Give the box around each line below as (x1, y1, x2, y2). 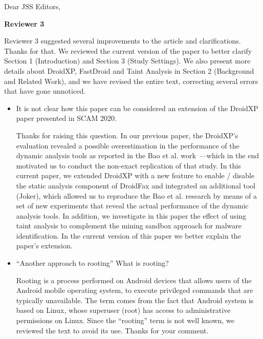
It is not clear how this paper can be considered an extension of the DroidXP (16, 102, 258, 113)
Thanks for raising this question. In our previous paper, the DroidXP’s (16, 130, 238, 140)
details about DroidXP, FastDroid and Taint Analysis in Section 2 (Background (4, 65, 254, 76)
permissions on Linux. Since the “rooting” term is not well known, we (16, 315, 234, 326)
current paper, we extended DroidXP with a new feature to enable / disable (16, 170, 255, 181)
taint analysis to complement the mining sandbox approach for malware (16, 220, 242, 231)
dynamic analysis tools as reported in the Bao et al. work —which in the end (16, 150, 259, 161)
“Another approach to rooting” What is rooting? (16, 258, 169, 268)
